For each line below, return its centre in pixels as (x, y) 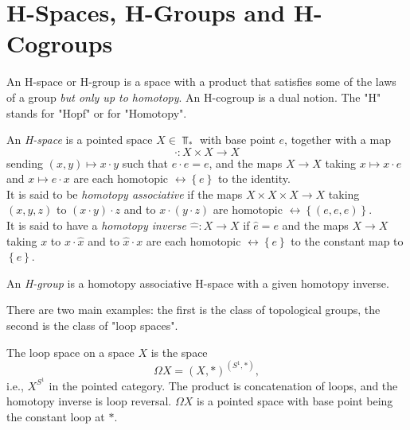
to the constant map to (347, 240)
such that (145, 163)
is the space (179, 352)
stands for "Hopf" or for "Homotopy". (97, 112)
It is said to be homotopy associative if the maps (125, 194)
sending (25, 163)
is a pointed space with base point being (295, 401)
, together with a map (338, 139)
